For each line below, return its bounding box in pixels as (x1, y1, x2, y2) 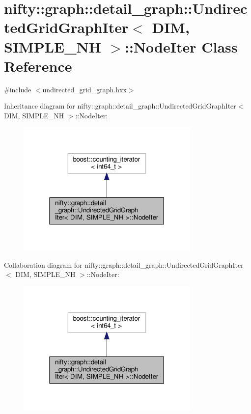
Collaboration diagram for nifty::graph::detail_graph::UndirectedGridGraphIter (4, 259, 244, 270)
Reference (4, 55, 72, 76)
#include (4, 84, 31, 94)
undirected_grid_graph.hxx (42, 84, 127, 94)
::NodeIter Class (125, 36, 238, 56)
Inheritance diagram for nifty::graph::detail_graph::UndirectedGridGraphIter (4, 101, 236, 111)
